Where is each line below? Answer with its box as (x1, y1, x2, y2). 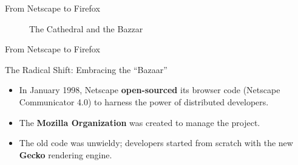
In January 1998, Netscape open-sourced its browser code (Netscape (19, 83, 280, 96)
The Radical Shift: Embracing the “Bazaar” (5, 63, 168, 75)
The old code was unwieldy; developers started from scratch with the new (19, 136, 293, 149)
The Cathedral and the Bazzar (29, 22, 143, 35)
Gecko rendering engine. (19, 148, 112, 161)
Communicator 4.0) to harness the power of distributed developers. (19, 95, 269, 108)
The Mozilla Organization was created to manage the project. (19, 116, 260, 128)
